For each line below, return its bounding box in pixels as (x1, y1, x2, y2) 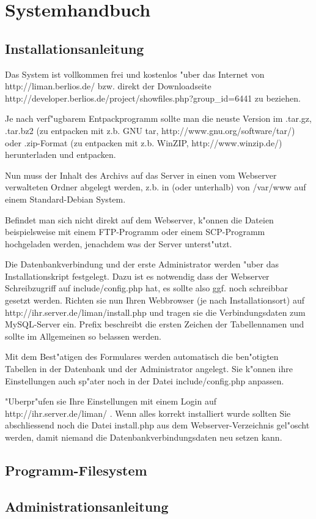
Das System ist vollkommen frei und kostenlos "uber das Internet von (5, 67, 265, 80)
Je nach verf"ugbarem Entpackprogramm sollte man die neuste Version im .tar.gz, (5, 112, 312, 125)
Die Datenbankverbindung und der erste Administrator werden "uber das (5, 258, 279, 271)
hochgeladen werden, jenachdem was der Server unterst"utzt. (5, 237, 232, 250)
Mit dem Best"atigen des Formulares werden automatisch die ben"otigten (5, 350, 279, 363)
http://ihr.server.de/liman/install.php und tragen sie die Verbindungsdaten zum (5, 305, 306, 318)
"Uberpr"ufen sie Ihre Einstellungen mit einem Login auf (5, 395, 216, 408)
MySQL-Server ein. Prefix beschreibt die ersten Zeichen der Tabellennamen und (5, 318, 304, 330)
